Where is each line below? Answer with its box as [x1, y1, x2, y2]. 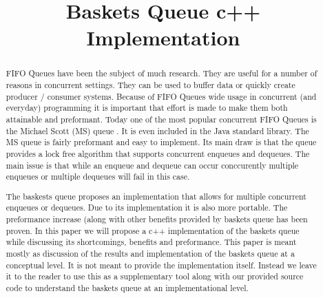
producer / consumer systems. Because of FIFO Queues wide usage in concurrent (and [6, 90, 317, 102]
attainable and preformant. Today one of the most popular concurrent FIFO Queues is [6, 113, 317, 125]
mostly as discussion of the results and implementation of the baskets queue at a [6, 248, 295, 259]
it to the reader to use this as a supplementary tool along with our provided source [6, 270, 304, 282]
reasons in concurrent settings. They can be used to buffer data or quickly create [6, 79, 295, 91]
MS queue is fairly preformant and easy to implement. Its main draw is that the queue [6, 136, 317, 148]
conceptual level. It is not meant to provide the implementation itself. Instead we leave [6, 259, 317, 270]
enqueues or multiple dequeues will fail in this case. [6, 171, 190, 182]
